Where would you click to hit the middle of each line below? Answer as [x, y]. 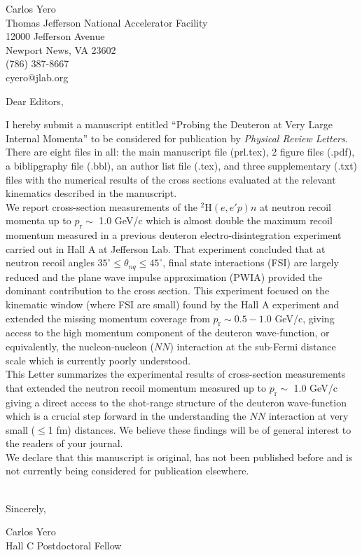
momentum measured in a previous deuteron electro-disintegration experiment [174, 235]
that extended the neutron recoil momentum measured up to [136, 387]
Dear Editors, [35, 101]
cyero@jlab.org [37, 77]
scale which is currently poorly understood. [98, 360]
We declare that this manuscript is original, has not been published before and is [179, 457]
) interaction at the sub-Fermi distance [253, 346]
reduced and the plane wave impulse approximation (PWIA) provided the [164, 276]
